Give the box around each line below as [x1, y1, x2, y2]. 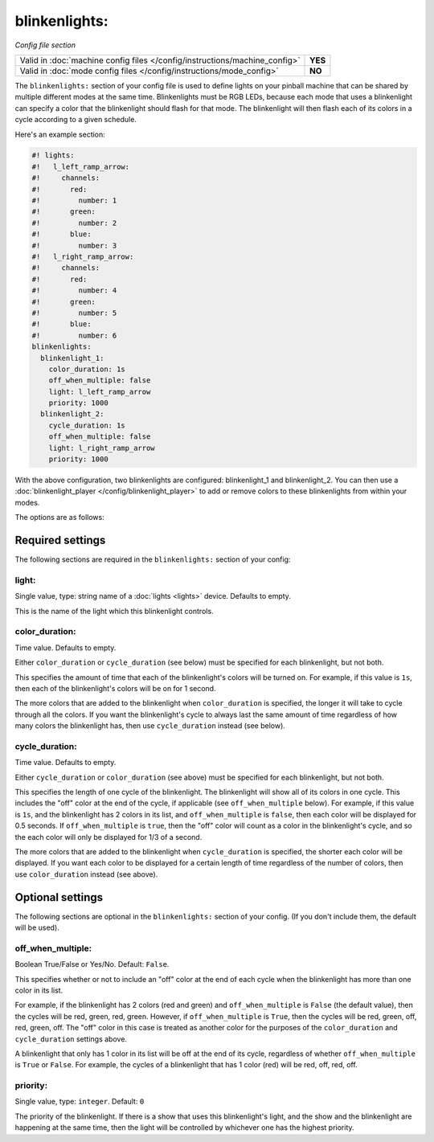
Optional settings [14, 890, 104, 904]
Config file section [14, 40, 76, 50]
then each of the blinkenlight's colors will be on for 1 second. [14, 683, 216, 693]
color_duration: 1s [48, 364, 126, 374]
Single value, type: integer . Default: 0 [14, 1097, 145, 1107]
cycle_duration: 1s [48, 420, 126, 430]
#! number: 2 [31, 218, 117, 227]
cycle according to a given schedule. [14, 115, 137, 125]
